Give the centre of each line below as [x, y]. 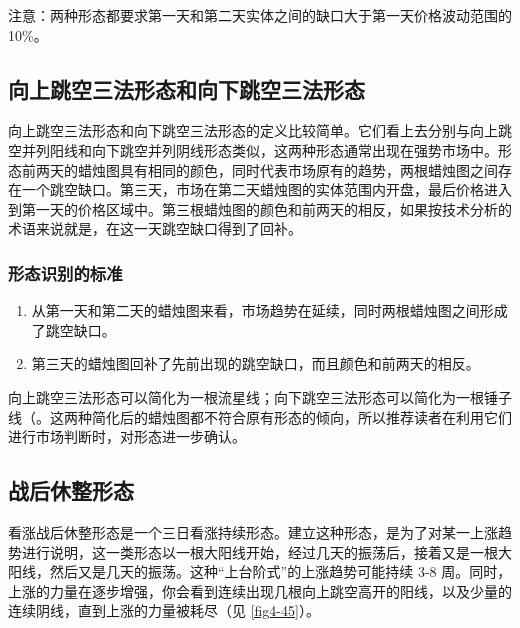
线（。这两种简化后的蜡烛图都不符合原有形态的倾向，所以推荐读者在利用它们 [260, 416]
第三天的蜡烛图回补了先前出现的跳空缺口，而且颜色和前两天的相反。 [255, 363]
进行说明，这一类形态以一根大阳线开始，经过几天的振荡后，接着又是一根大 [266, 551]
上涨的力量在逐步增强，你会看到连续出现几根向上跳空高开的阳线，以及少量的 [260, 590]
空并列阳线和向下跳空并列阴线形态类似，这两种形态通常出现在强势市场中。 [253, 149]
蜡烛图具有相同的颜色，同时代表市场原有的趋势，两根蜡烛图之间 [287, 169]
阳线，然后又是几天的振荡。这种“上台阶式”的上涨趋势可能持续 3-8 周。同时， [260, 571]
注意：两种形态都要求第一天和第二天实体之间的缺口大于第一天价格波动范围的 [260, 15]
